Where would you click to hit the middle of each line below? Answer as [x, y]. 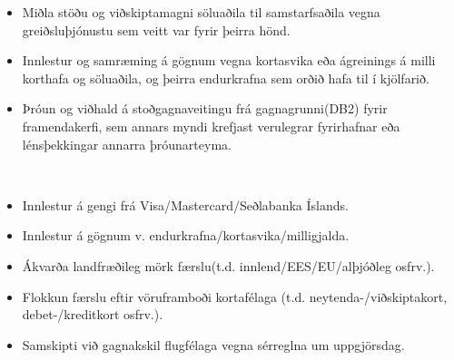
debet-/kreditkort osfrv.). [93, 314]
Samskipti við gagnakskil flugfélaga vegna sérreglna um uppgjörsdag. [213, 344]
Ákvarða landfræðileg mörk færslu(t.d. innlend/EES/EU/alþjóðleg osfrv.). [228, 265]
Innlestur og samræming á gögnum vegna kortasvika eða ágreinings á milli [229, 60]
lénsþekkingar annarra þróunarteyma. [127, 144]
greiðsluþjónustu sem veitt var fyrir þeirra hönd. [156, 29]
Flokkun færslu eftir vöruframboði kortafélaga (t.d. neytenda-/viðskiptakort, [235, 296]
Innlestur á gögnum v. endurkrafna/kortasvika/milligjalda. [186, 235]
